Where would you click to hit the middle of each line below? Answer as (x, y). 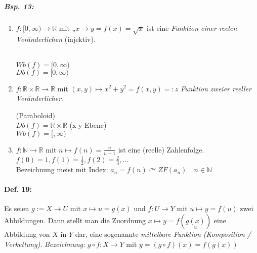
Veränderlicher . (40, 98)
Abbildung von (27, 234)
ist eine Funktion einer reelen (192, 28)
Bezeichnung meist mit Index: (62, 169)
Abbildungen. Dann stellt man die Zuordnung (75, 220)
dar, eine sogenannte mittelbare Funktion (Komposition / (163, 234)
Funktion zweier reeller (216, 88)
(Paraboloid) (36, 115)
